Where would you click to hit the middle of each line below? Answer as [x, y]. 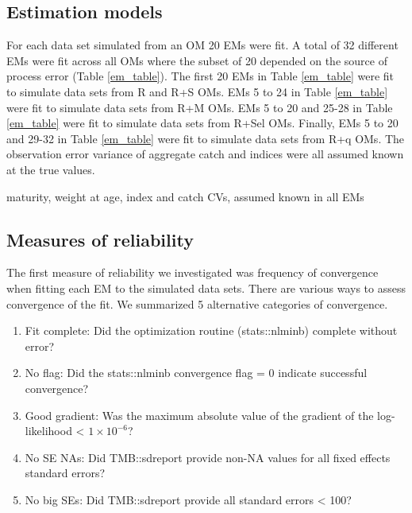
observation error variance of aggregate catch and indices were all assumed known [205, 154]
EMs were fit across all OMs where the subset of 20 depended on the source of [197, 60]
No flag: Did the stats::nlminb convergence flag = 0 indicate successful [196, 373]
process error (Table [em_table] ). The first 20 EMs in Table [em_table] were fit [200, 76]
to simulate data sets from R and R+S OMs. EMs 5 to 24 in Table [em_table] [197, 91]
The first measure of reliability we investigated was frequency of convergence [193, 272]
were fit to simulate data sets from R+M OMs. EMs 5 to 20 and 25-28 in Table [200, 107]
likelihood [48, 431]
